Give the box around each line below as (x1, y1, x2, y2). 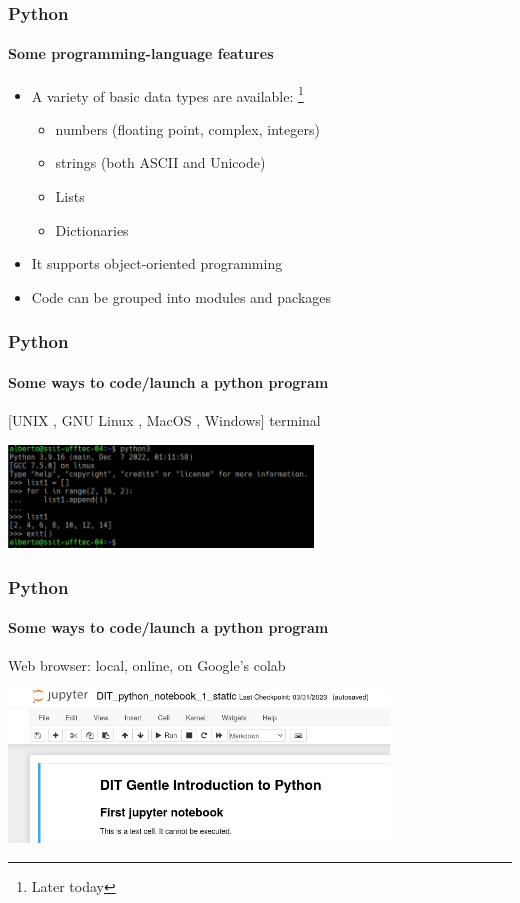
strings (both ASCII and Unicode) (55, 152, 266, 173)
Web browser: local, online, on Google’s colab (8, 655, 286, 676)
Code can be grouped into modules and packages (31, 286, 332, 307)
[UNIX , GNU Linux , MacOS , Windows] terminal (8, 410, 321, 431)
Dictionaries (55, 219, 129, 240)
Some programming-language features (8, 43, 274, 64)
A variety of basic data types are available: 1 (31, 82, 304, 106)
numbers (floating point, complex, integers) (55, 118, 320, 139)
